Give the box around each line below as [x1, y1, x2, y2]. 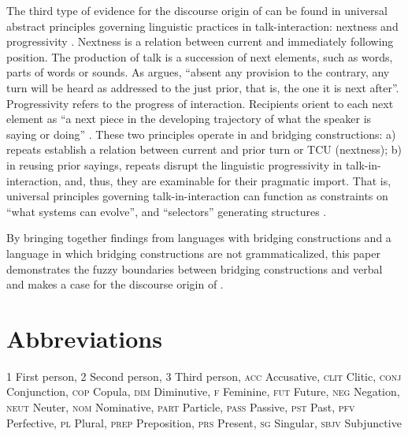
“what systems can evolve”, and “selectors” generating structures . [6, 203, 327, 219]
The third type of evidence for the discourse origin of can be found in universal [6, 2, 388, 18]
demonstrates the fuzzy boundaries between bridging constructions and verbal [6, 260, 383, 277]
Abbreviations [6, 322, 162, 354]
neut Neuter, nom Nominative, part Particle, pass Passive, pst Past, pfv [6, 399, 355, 415]
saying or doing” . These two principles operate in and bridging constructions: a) [6, 125, 396, 142]
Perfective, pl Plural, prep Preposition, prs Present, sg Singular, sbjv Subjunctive [6, 414, 402, 430]
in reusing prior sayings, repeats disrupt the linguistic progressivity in [6, 156, 343, 173]
